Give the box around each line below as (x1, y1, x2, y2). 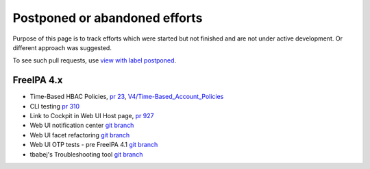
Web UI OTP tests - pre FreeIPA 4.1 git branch (29, 141, 158, 149)
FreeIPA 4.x (12, 74, 63, 86)
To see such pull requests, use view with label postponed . (12, 56, 177, 65)
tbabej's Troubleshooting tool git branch (29, 150, 143, 158)
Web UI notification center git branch (29, 121, 134, 130)
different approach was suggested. (12, 43, 112, 52)
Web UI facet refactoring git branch (29, 131, 130, 139)
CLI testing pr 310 (29, 102, 80, 110)
